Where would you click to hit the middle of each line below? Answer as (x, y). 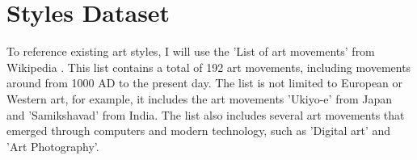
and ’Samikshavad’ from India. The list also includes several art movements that (206, 114)
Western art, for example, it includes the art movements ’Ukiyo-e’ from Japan (199, 98)
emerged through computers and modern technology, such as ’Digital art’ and (199, 131)
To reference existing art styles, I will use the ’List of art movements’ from (191, 51)
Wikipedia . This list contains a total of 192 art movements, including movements (209, 67)
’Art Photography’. (53, 146)
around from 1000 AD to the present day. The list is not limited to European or (205, 83)
